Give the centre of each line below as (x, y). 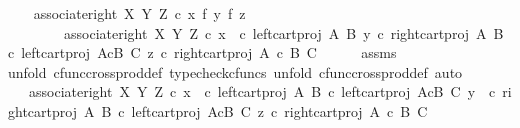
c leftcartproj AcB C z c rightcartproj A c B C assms (202, 52)
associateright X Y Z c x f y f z (139, 13)
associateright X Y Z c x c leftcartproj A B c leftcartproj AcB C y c (262, 91)
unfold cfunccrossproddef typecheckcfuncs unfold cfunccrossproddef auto (235, 71)
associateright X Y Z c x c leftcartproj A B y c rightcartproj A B (283, 32)
